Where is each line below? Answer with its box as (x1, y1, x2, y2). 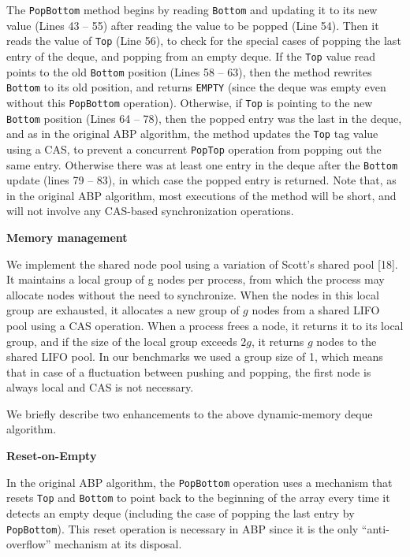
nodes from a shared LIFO (252, 302, 380, 318)
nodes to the (316, 332, 377, 349)
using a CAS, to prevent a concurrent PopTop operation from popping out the (6, 140, 382, 157)
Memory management (6, 228, 128, 245)
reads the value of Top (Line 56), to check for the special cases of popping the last (6, 32, 401, 49)
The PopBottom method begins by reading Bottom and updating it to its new (6, 2, 378, 17)
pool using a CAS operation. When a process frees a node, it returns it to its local (6, 317, 404, 333)
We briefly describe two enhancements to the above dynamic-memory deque (6, 405, 373, 421)
